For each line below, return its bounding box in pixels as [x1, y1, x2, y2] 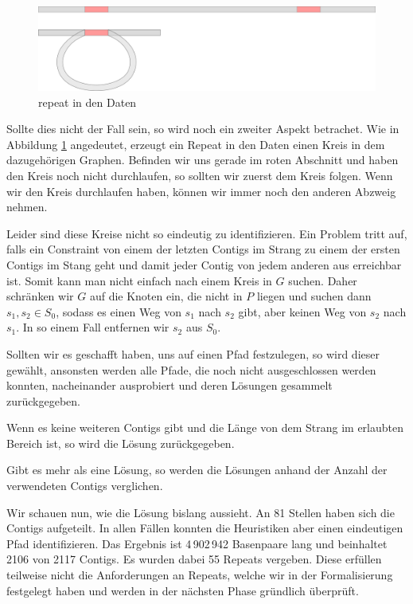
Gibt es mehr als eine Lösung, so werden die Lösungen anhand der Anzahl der [6, 461, 388, 478]
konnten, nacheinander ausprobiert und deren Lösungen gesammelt [6, 377, 333, 394]
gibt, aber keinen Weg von [238, 303, 367, 320]
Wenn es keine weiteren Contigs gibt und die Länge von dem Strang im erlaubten [6, 419, 404, 436]
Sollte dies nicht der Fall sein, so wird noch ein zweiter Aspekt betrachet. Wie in [6, 120, 399, 137]
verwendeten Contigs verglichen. [6, 477, 163, 494]
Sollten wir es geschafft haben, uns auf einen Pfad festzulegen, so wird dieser [6, 345, 380, 362]
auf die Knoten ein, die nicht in [89, 288, 243, 304]
